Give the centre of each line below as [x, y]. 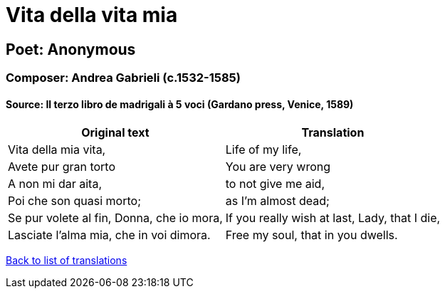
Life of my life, [263, 150]
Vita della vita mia [92, 15]
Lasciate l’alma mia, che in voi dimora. [109, 235]
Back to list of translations [67, 261]
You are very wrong [278, 167]
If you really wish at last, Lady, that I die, [333, 218]
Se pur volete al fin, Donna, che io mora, [115, 218]
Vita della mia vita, [57, 150]
